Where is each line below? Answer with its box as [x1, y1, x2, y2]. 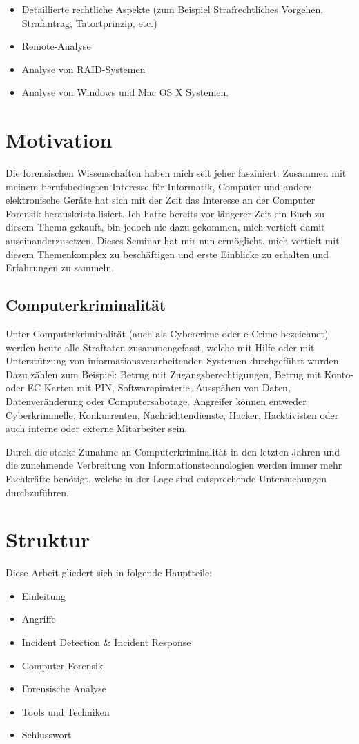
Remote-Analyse [21, 39, 91, 53]
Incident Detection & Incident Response [21, 635, 191, 649]
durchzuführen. [6, 484, 69, 499]
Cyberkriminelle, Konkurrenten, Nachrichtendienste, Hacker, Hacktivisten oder [6, 407, 339, 422]
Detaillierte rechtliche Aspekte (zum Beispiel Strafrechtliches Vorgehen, [21, 2, 324, 16]
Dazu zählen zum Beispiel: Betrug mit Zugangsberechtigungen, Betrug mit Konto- [6, 366, 353, 381]
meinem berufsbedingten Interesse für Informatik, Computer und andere [6, 179, 311, 193]
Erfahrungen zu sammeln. [6, 260, 115, 275]
